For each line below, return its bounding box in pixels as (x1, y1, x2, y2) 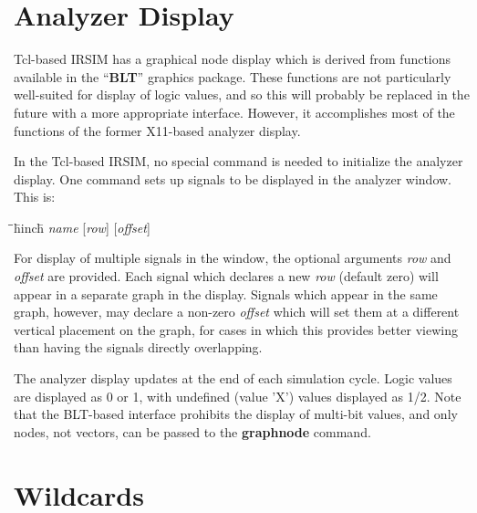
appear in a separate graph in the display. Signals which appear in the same (14, 284, 438, 303)
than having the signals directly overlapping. (14, 338, 263, 357)
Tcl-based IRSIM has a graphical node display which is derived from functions (14, 49, 451, 68)
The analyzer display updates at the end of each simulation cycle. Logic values (14, 369, 452, 388)
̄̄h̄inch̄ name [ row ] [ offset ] (14, 217, 150, 236)
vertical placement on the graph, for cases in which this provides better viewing (14, 319, 458, 339)
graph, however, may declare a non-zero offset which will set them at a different (14, 302, 460, 321)
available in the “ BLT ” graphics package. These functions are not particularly (14, 67, 451, 86)
